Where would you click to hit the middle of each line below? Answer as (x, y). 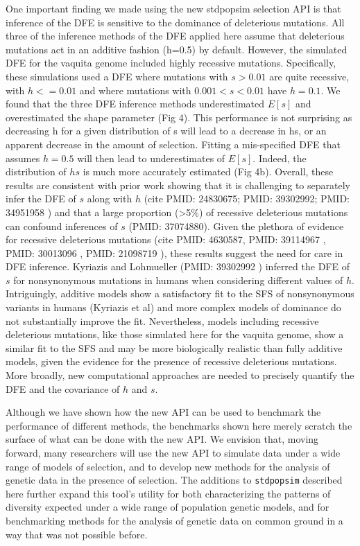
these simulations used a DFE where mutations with (117, 76)
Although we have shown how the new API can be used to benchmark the (163, 412)
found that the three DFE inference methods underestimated (135, 104)
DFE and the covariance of (63, 388)
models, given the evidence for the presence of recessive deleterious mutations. (171, 361)
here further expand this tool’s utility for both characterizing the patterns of (168, 493)
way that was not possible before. (77, 534)
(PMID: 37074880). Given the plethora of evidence (236, 226)
